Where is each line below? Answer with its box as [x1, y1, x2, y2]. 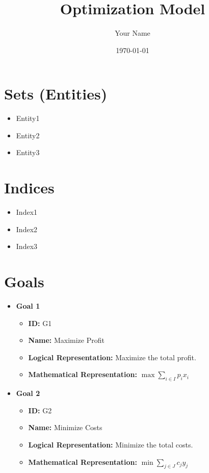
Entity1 [16, 113, 40, 123]
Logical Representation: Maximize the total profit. [28, 352, 196, 362]
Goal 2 [16, 388, 40, 399]
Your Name [115, 28, 150, 38]
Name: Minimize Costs [28, 422, 102, 433]
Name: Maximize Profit [28, 335, 104, 345]
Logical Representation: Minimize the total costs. [28, 439, 193, 450]
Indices [4, 177, 55, 198]
